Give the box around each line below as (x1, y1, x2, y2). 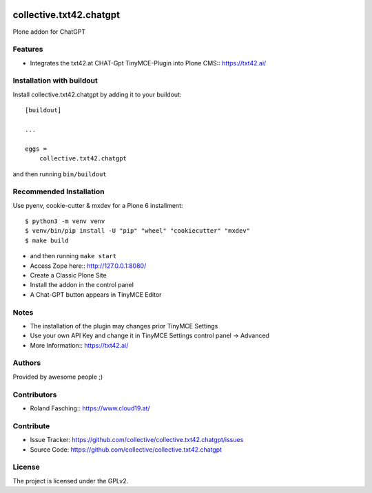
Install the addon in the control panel (30, 281, 134, 289)
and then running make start (30, 252, 117, 260)
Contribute (12, 421, 50, 430)
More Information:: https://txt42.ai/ (30, 341, 129, 349)
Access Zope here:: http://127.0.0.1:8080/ (30, 262, 147, 270)
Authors (12, 358, 41, 368)
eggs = (25, 145, 48, 153)
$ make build (25, 236, 69, 244)
